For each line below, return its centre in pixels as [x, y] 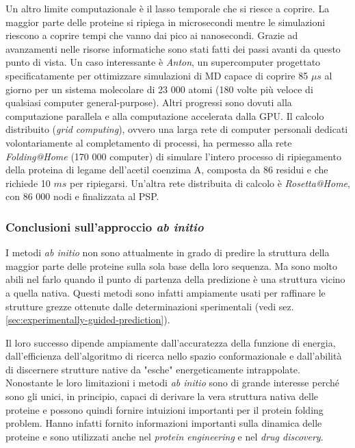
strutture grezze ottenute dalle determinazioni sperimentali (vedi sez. [150, 306]
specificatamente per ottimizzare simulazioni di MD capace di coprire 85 [157, 75]
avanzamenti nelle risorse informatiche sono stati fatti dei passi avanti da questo [173, 48]
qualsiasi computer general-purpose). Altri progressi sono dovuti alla [149, 102]
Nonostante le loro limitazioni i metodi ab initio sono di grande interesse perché [172, 383]
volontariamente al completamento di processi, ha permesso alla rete [149, 142]
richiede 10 [28, 183]
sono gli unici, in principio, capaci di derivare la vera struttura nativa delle [162, 396]
